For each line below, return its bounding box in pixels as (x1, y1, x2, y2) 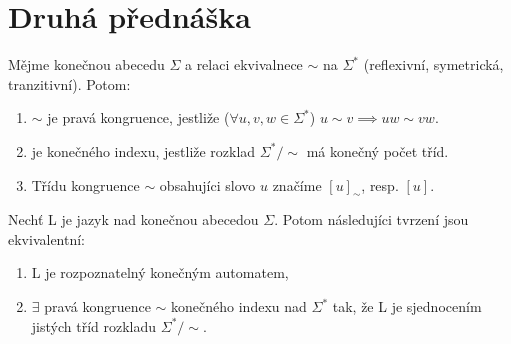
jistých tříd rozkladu (31, 315, 157, 336)
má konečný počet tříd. (306, 140, 449, 161)
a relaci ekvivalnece (184, 54, 303, 75)
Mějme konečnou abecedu (8, 54, 165, 75)
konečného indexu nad (171, 296, 307, 317)
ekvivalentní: (8, 228, 86, 249)
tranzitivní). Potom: (8, 73, 131, 94)
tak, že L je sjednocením (332, 296, 482, 317)
